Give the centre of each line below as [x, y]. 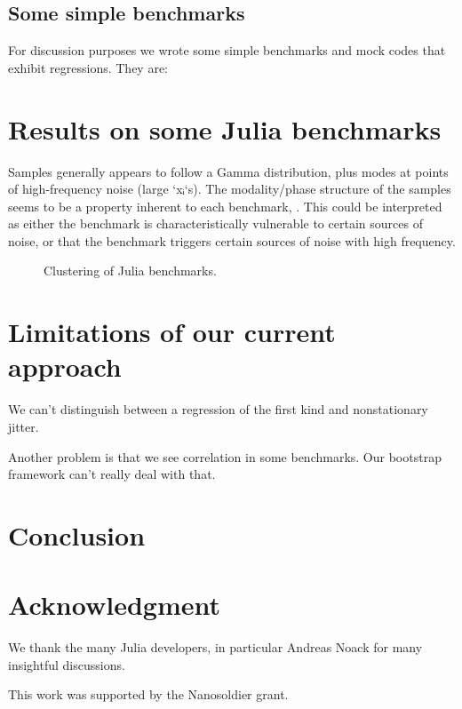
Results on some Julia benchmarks [225, 128]
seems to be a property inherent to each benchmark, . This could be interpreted [225, 206]
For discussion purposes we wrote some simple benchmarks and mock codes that [227, 50]
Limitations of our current [172, 332]
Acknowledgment [114, 605]
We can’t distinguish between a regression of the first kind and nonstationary [218, 409]
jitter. [24, 426]
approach [65, 366]
